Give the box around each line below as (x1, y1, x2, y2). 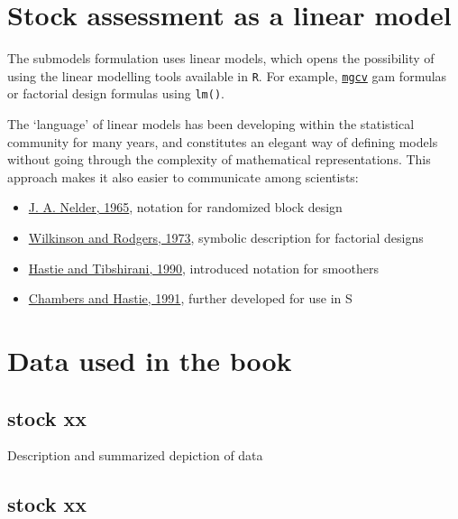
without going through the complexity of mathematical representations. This (7, 150, 431, 169)
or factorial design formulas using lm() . (7, 84, 224, 103)
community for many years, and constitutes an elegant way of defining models (7, 132, 438, 151)
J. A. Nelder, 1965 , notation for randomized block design (28, 198, 343, 217)
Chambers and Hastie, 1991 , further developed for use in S (28, 289, 353, 308)
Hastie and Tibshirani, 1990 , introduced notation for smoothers (28, 258, 380, 277)
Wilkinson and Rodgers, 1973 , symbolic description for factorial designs (28, 228, 424, 246)
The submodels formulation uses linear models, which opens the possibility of (7, 49, 435, 68)
